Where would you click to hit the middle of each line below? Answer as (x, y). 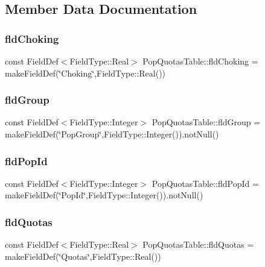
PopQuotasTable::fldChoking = (200, 61)
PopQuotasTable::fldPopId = (205, 183)
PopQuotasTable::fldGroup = (206, 122)
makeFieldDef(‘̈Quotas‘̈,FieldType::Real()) (83, 256)
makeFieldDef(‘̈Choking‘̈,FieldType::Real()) (85, 73)
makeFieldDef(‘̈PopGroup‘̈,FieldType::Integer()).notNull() (112, 134)
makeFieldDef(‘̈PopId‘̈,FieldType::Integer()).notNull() (104, 195)
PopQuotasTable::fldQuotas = (198, 244)
